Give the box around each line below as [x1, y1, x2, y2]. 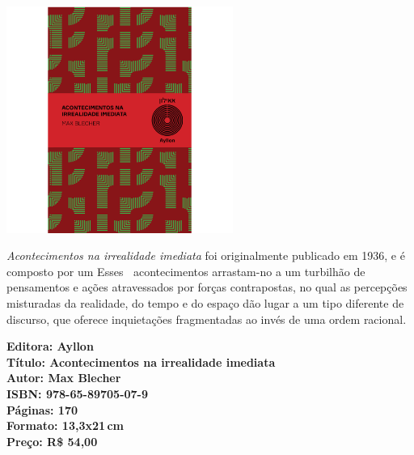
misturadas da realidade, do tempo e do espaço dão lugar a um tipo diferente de [6, 295, 404, 312]
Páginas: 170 [6, 401, 78, 418]
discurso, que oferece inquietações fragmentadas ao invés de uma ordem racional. [6, 310, 407, 327]
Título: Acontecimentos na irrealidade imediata [6, 353, 276, 370]
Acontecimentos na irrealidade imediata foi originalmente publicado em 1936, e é [6, 247, 405, 264]
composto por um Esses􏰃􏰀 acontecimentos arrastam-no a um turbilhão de [6, 262, 365, 279]
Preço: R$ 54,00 [6, 432, 98, 449]
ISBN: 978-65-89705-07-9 [6, 385, 149, 402]
